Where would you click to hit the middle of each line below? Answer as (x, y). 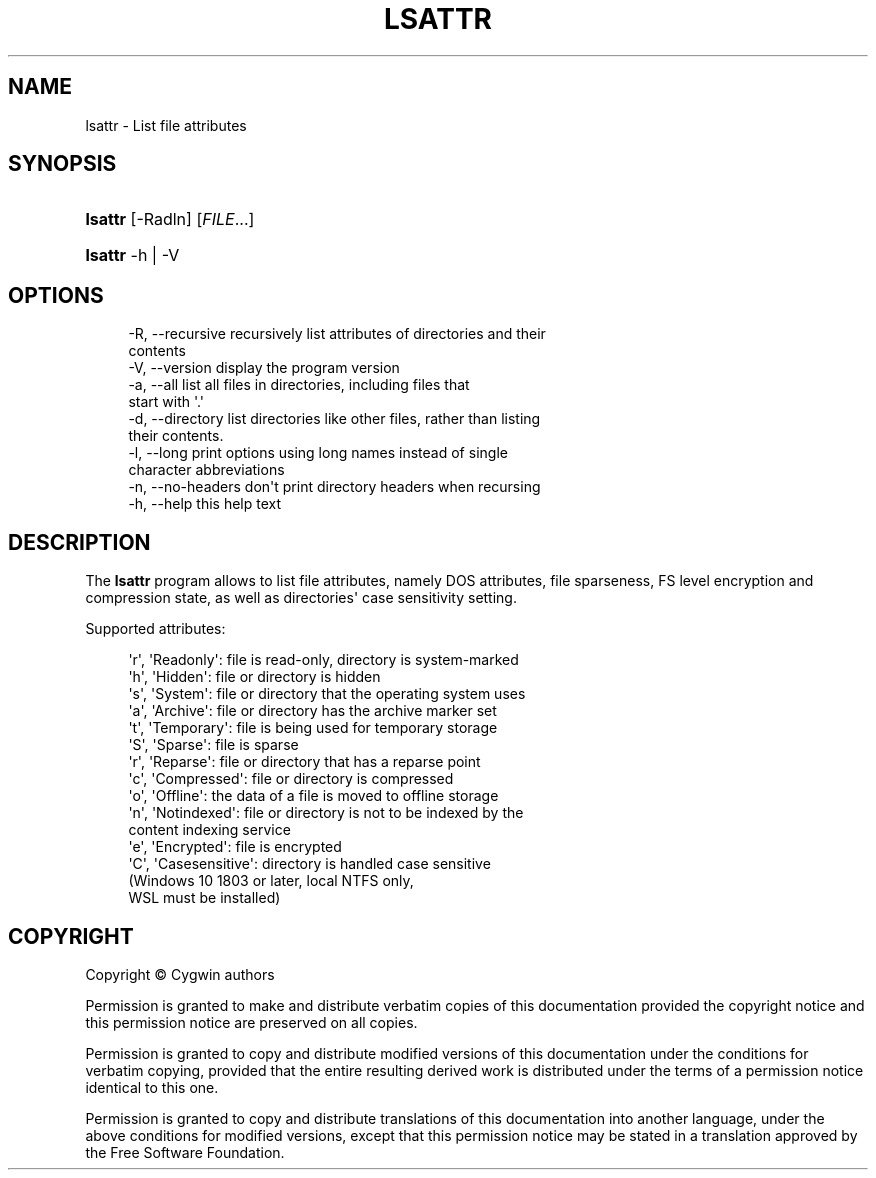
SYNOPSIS (62, 164)
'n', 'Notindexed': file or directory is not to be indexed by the (326, 813)
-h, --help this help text (205, 504)
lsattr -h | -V (132, 255)
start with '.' (166, 402)
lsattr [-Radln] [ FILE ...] (170, 219)
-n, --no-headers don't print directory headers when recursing (334, 487)
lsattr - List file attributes (166, 125)
